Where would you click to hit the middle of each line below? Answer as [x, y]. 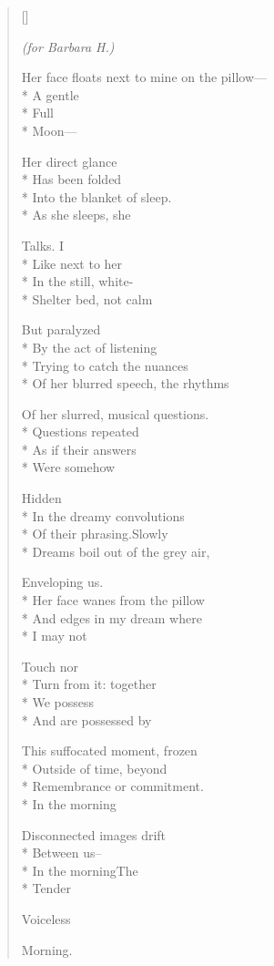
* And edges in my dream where [112, 617]
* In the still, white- [77, 281]
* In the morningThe [80, 870]
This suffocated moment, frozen [109, 750]
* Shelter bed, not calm [87, 298]
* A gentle [50, 94]
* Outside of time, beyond [94, 768]
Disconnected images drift [94, 834]
